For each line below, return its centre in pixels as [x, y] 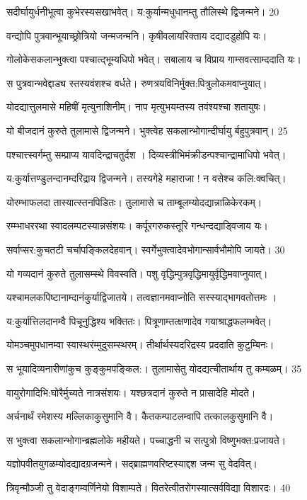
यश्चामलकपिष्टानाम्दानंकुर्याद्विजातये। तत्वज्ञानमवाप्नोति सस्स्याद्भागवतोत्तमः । [142, 297]
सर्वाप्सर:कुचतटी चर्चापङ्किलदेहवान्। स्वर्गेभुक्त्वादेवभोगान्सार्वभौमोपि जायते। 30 [146, 249]
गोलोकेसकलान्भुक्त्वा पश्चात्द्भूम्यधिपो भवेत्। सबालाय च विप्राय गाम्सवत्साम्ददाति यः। [154, 59]
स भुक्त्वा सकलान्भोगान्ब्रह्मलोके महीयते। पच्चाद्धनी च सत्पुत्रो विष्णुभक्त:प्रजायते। [146, 439]
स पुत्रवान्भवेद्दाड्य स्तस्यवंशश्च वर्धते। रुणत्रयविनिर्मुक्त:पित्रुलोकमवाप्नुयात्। [137, 83]
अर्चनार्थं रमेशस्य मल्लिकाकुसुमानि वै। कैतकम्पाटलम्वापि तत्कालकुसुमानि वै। [140, 416]
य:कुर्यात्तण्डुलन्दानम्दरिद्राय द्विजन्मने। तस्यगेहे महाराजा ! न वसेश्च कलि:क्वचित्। [146, 178]
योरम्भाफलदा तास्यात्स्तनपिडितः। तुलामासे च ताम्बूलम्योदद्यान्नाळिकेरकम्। [134, 201]
